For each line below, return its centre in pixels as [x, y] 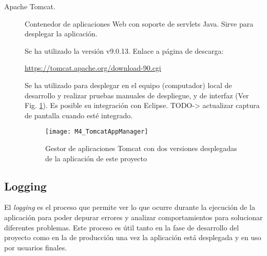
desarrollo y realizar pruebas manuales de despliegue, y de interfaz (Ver [137, 95]
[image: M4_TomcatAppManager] [97, 132]
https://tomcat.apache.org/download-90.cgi [93, 68]
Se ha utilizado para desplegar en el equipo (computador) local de [128, 85]
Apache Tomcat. [30, 6]
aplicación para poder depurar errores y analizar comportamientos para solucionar [133, 217]
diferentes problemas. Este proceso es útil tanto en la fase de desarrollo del [122, 227]
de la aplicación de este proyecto [96, 158]
